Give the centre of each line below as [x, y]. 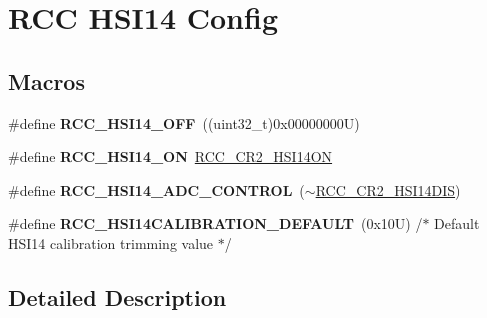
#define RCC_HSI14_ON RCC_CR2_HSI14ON [170, 156]
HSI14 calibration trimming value [111, 242]
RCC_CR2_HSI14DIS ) [388, 189]
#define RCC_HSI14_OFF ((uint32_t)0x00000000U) [184, 122]
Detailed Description [117, 296]
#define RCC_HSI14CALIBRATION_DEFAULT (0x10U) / [215, 223]
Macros [46, 80]
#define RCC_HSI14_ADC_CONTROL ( [156, 189]
